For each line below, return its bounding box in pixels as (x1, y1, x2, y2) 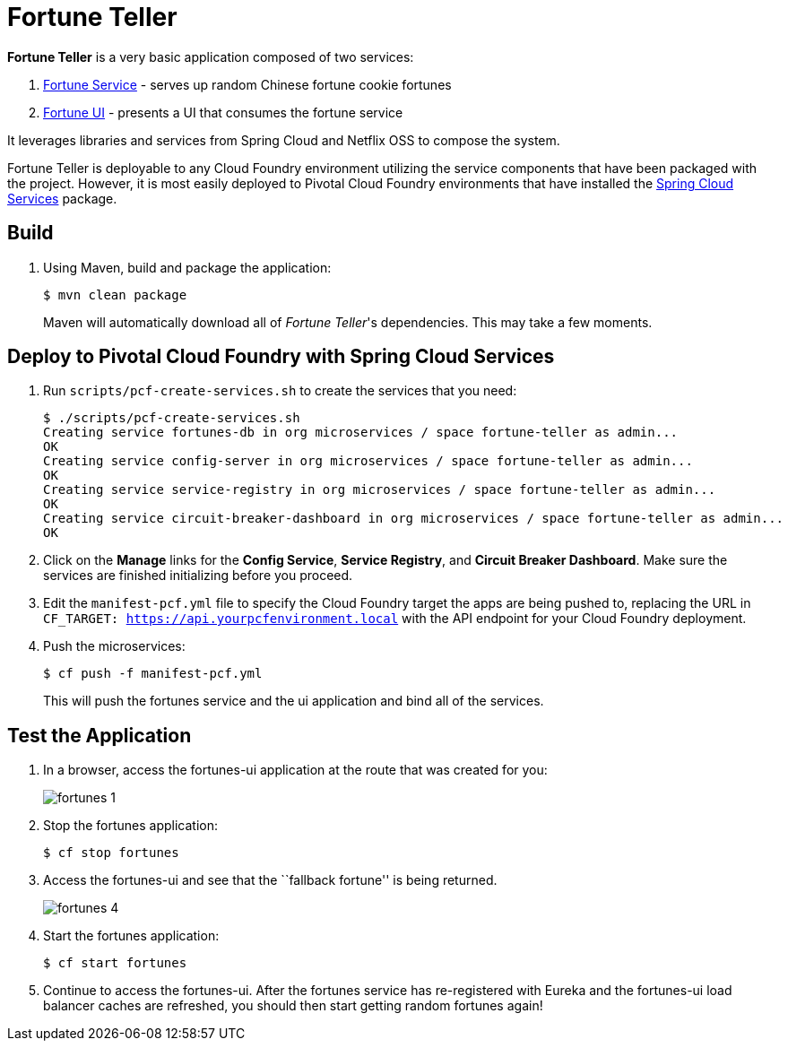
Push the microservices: (43, 638, 186, 654)
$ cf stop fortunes (43, 845, 179, 861)
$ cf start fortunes (43, 956, 187, 971)
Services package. (7, 190, 117, 206)
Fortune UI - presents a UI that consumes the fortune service (43, 104, 403, 120)
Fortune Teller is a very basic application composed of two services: (7, 48, 414, 65)
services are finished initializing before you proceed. (43, 567, 353, 584)
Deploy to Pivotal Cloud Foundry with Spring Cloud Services (7, 345, 555, 368)
